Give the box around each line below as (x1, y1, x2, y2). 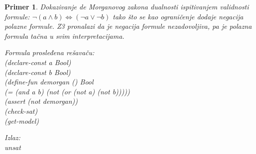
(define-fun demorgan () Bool (4, 77, 94, 87)
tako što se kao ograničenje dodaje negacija (113, 11, 244, 21)
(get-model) (4, 115, 39, 126)
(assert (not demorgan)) (4, 96, 78, 106)
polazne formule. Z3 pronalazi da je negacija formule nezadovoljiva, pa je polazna (4, 21, 252, 31)
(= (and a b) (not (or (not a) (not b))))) (4, 86, 130, 96)
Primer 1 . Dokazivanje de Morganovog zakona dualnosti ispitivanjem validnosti (4, 1, 249, 11)
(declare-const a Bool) (4, 57, 71, 67)
